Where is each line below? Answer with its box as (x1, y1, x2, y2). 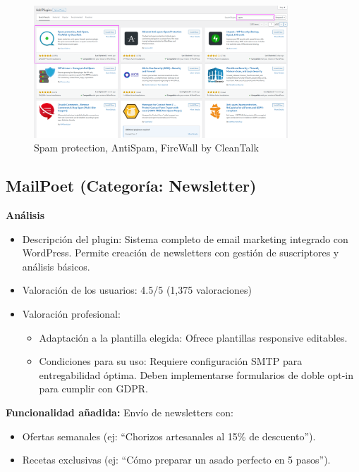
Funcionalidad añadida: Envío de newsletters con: (6, 404, 233, 419)
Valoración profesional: (22, 306, 121, 321)
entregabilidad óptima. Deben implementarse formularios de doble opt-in (39, 367, 354, 382)
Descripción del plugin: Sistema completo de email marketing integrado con (22, 231, 348, 246)
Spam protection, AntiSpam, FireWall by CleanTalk (34, 140, 259, 155)
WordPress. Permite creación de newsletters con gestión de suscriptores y (22, 245, 339, 260)
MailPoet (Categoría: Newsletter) (6, 175, 257, 197)
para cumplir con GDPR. (39, 381, 148, 396)
